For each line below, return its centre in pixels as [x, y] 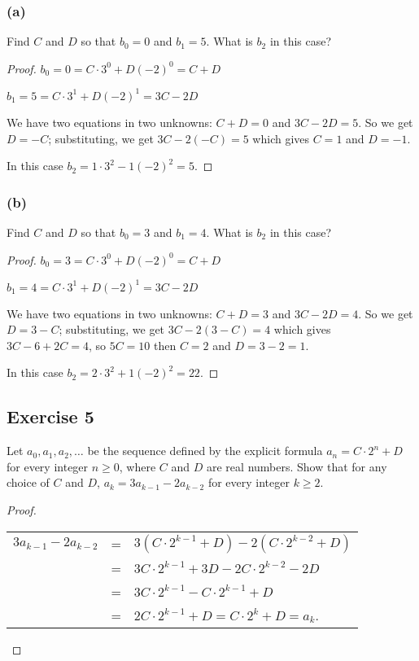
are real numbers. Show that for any [297, 466]
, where [137, 466]
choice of [28, 482]
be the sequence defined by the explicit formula [205, 451]
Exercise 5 [50, 416]
